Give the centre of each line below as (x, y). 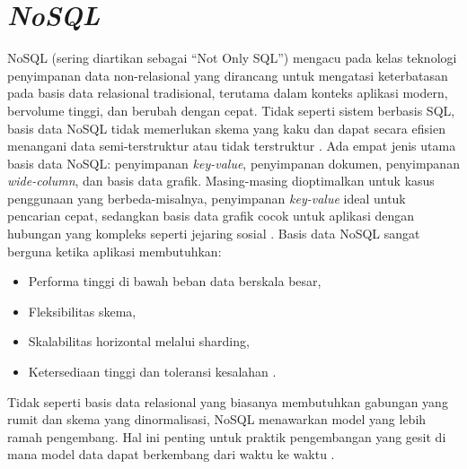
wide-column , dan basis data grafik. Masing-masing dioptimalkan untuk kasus (221, 181)
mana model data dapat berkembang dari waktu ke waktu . (171, 454)
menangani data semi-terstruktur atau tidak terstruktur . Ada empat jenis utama (232, 146)
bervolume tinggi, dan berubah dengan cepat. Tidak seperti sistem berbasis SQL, (231, 110)
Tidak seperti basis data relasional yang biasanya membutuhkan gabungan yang (228, 401)
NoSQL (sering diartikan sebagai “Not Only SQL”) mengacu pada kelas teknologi (232, 58)
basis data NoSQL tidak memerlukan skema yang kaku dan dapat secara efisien (226, 128)
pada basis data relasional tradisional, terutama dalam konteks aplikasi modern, (228, 93)
